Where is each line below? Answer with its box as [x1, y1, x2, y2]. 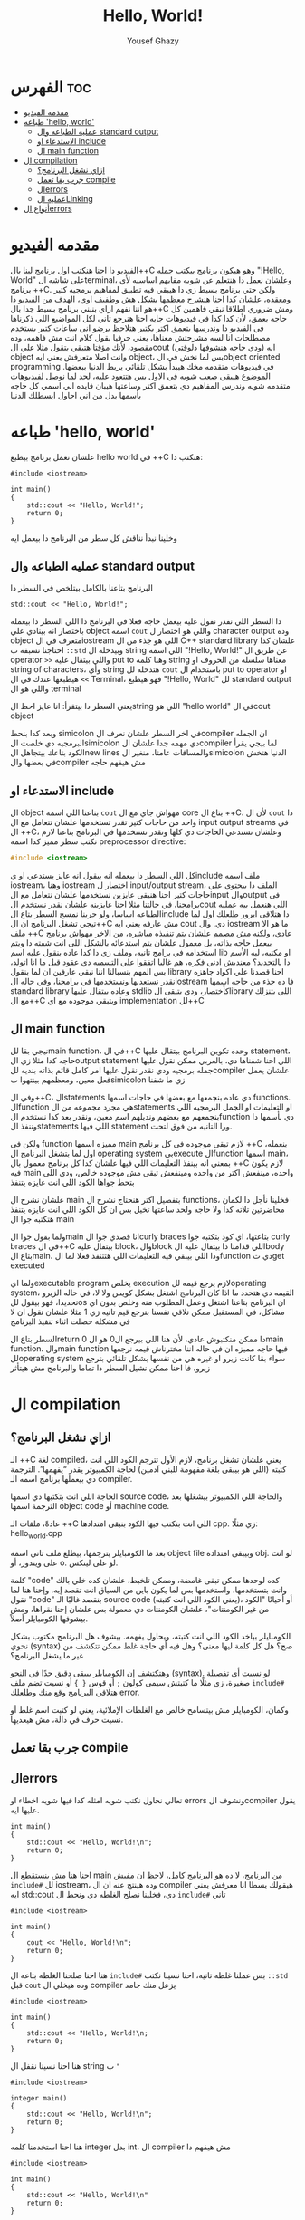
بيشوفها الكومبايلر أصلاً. [10, 1613, 89, 1624]
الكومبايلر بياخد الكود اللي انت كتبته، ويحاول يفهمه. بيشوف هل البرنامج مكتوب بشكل [10, 1630, 291, 1641]
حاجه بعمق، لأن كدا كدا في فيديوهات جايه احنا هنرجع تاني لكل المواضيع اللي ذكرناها [10, 312, 288, 323]
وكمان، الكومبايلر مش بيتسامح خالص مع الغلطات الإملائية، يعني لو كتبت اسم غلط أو [10, 1704, 289, 1715]
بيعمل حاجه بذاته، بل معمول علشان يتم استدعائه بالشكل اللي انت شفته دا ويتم [10, 937, 272, 948]
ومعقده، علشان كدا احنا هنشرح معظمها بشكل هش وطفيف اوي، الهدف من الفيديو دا [10, 293, 291, 304]
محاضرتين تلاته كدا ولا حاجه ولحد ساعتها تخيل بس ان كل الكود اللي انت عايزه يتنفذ [10, 1204, 285, 1215]
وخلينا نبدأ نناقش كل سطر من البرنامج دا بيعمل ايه [10, 532, 177, 543]
